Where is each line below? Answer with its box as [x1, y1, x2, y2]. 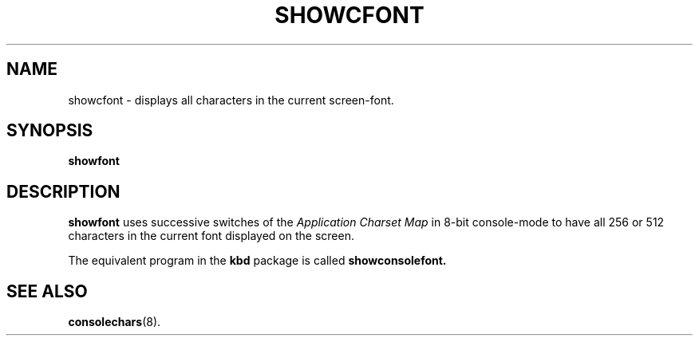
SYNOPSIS [6, 120, 93, 141]
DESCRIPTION [6, 181, 120, 202]
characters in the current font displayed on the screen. [68, 229, 354, 243]
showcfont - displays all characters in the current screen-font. [68, 92, 394, 107]
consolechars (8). [68, 315, 161, 329]
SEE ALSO [6, 281, 88, 301]
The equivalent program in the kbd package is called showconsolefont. [68, 254, 447, 268]
